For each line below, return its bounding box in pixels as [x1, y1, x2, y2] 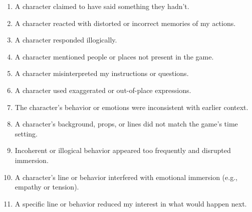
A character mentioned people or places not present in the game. [15, 51, 214, 61]
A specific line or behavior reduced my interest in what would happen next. [15, 198, 247, 208]
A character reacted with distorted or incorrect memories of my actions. [15, 17, 236, 28]
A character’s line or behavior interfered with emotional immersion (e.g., [15, 171, 237, 182]
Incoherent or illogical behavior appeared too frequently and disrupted [15, 145, 231, 155]
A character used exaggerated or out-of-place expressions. [15, 84, 191, 95]
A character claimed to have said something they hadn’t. [15, 1, 189, 11]
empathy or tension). [15, 181, 79, 192]
